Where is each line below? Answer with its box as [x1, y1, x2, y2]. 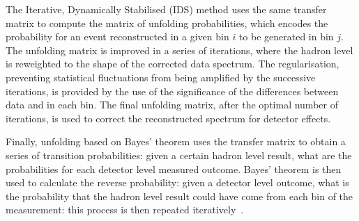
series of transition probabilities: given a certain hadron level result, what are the [6, 147, 352, 162]
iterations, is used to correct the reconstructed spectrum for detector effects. [6, 110, 331, 125]
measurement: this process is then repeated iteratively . [6, 202, 244, 217]
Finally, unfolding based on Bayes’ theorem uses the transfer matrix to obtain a [6, 134, 346, 149]
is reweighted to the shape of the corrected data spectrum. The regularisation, [6, 56, 339, 71]
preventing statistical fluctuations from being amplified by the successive [6, 69, 316, 84]
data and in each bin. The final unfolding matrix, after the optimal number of [6, 97, 338, 112]
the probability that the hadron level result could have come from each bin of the [6, 188, 353, 203]
